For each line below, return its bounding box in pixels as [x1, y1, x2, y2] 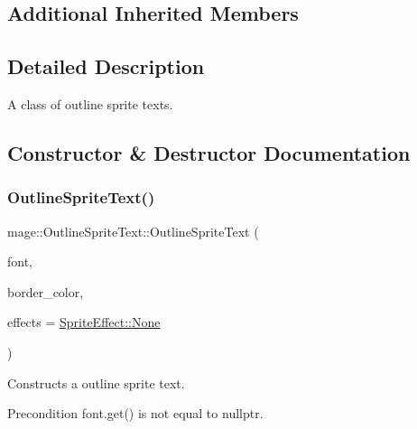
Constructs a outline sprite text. [7, 373, 185, 392]
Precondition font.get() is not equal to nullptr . [7, 404, 264, 423]
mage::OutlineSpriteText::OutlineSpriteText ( [7, 221, 259, 240]
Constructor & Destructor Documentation [7, 138, 411, 166]
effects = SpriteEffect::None [7, 312, 161, 331]
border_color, [7, 282, 84, 301]
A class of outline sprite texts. [7, 94, 173, 113]
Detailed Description [7, 52, 205, 80]
